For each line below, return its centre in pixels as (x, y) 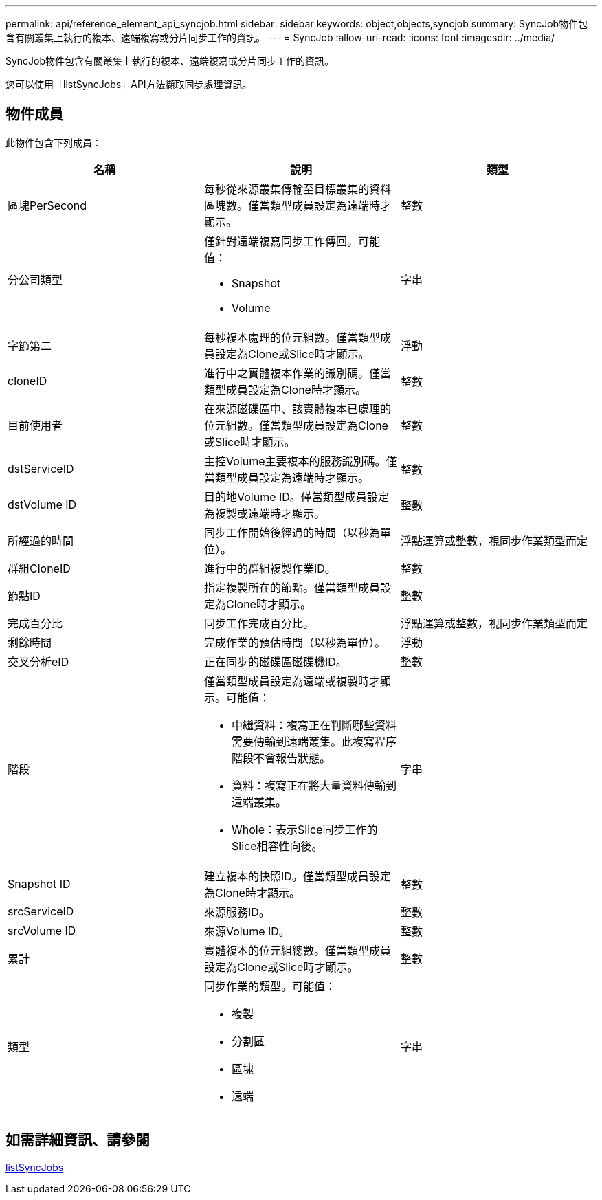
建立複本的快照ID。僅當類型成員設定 (297, 876)
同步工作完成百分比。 (259, 623)
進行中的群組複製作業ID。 (270, 568)
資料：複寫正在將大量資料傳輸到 (314, 785)
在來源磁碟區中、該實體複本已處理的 (297, 409)
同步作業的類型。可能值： (270, 986)
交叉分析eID (38, 662)
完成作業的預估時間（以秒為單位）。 (294, 642)
